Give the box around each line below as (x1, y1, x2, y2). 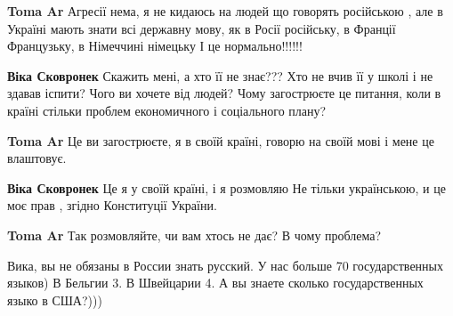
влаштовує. (7, 149, 67, 167)
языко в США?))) (7, 290, 102, 309)
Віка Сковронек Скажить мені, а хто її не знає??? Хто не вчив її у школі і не (7, 66, 433, 85)
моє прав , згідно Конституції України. (7, 196, 217, 215)
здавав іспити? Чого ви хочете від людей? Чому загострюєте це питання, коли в (7, 84, 441, 102)
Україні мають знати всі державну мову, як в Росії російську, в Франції (7, 19, 396, 37)
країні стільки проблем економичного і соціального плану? (7, 101, 327, 119)
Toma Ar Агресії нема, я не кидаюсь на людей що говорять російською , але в (7, 2, 443, 20)
